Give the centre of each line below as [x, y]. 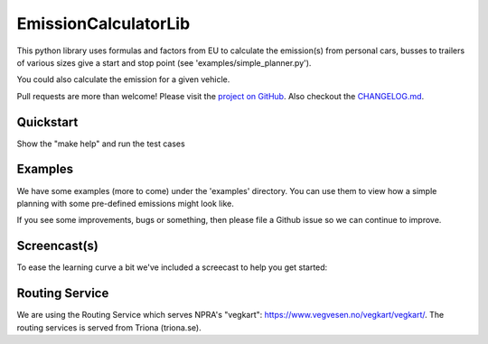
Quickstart [47, 122]
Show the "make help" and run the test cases [101, 144]
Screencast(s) [58, 246]
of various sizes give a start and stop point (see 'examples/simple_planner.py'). [164, 62]
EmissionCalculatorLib [103, 23]
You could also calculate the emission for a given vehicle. [123, 79]
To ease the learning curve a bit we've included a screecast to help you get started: [172, 267]
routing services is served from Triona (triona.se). [109, 327]
